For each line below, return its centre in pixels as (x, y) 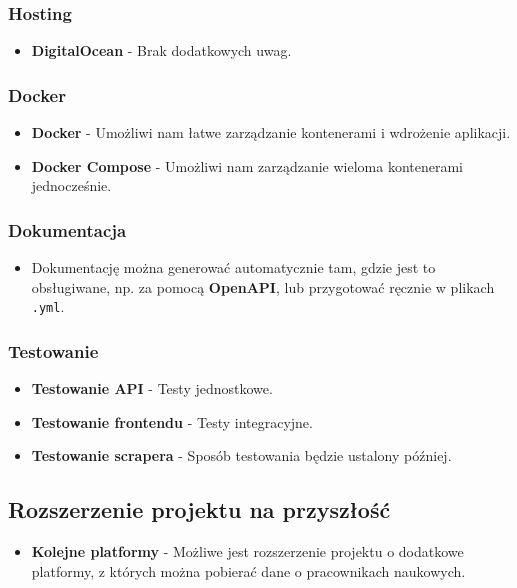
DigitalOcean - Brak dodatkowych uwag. (161, 50)
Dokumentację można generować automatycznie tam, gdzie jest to (233, 267)
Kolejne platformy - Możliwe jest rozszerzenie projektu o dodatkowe (247, 551)
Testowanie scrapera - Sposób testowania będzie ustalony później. (241, 455)
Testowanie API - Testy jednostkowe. (152, 388)
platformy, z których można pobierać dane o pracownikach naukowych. (248, 570)
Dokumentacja (67, 229)
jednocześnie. (71, 185)
